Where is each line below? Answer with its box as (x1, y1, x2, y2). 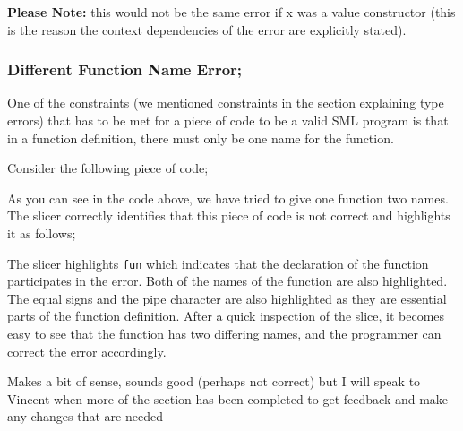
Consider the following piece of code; (7, 159, 209, 177)
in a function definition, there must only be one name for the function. (7, 128, 394, 147)
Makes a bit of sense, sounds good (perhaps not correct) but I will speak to (7, 372, 421, 391)
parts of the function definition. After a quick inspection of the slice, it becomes (7, 306, 445, 325)
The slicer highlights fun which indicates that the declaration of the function (7, 254, 429, 272)
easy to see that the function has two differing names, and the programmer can (7, 324, 442, 342)
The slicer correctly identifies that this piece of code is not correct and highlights (7, 206, 450, 225)
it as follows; (7, 223, 76, 242)
